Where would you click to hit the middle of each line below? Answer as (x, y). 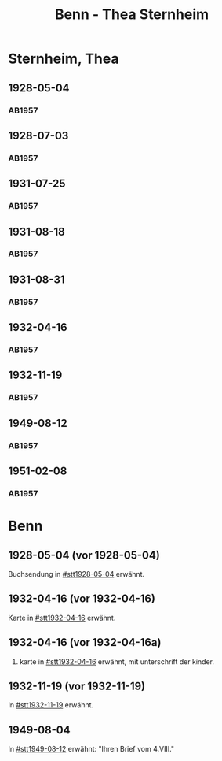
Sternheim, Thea (64, 59)
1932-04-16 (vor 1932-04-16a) (85, 642)
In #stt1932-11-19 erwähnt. (51, 705)
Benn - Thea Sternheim (132, 15)
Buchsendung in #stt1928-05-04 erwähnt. (76, 574)
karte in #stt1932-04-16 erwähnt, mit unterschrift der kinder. (116, 661)
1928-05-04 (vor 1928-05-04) (84, 555)
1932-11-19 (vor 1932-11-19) (77, 687)
